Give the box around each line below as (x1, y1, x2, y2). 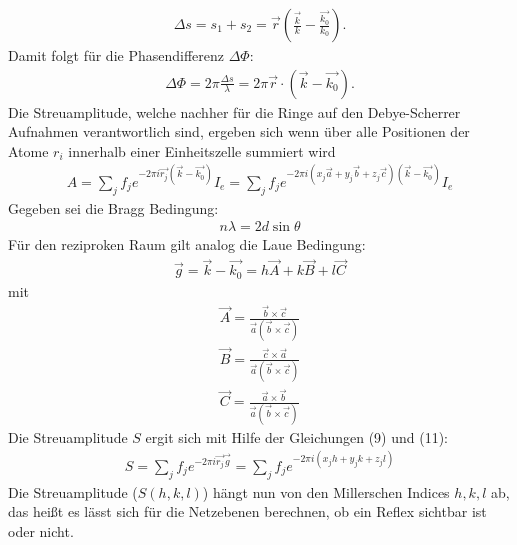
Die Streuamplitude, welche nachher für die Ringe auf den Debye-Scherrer (8, 101, 461, 122)
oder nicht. (8, 520, 74, 541)
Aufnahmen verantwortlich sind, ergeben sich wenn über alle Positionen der (8, 121, 470, 142)
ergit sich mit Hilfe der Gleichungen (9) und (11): (145, 426, 448, 447)
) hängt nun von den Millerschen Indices (202, 481, 450, 502)
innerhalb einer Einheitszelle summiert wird (68, 140, 336, 161)
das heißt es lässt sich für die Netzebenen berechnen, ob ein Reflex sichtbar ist (8, 501, 487, 522)
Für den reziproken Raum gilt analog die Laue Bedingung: (8, 234, 366, 255)
